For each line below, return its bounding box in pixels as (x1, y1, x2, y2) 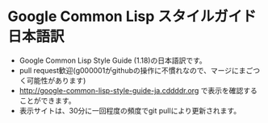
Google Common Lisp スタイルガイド (7, 7, 257, 26)
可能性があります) (26, 76, 86, 85)
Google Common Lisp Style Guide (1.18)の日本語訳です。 (19, 55, 207, 65)
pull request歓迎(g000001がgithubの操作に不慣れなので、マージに (19, 65, 239, 75)
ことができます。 (19, 96, 76, 105)
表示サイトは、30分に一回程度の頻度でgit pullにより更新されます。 (19, 105, 241, 115)
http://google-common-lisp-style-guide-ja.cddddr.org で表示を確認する (19, 85, 258, 95)
